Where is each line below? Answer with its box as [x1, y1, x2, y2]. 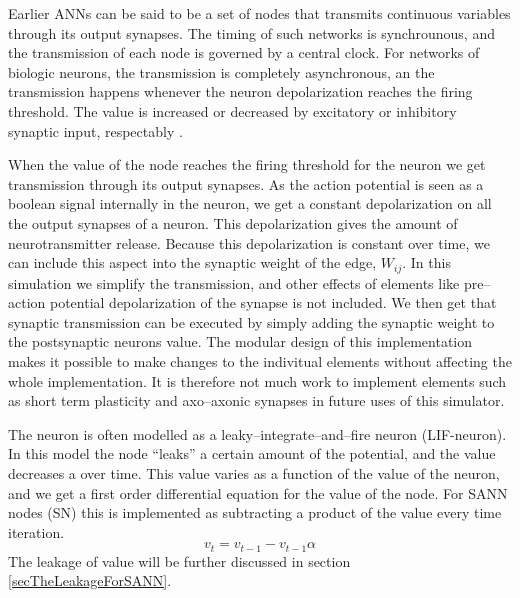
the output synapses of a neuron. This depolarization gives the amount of [8, 212, 458, 233]
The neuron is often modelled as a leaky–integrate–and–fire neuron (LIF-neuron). [8, 423, 507, 444]
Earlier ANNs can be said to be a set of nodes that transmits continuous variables [8, 3, 511, 23]
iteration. [8, 521, 65, 542]
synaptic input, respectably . [8, 120, 183, 141]
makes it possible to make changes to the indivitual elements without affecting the [8, 350, 512, 371]
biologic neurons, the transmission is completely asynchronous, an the [8, 61, 435, 82]
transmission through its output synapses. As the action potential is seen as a [8, 173, 484, 194]
